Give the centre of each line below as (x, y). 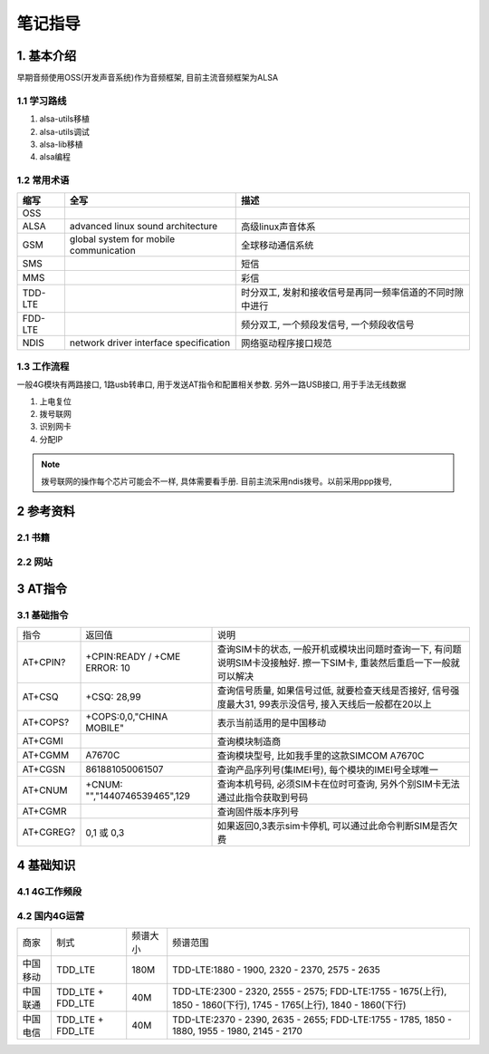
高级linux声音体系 (278, 227)
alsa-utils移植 (64, 119)
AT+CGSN (44, 769)
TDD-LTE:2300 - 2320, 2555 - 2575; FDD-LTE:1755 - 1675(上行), (310, 991)
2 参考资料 (46, 512)
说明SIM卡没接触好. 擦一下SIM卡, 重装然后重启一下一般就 (339, 662)
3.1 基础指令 (43, 614)
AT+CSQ (40, 696)
